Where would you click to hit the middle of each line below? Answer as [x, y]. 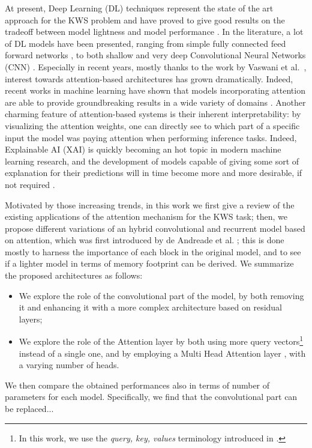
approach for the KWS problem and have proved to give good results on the [145, 20]
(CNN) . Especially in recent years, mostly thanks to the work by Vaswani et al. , [156, 66]
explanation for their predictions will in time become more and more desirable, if [154, 173]
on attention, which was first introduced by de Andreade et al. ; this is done [145, 240]
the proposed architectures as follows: [74, 275]
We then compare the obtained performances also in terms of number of [137, 385]
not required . [30, 184]
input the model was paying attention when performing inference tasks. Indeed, [151, 137]
